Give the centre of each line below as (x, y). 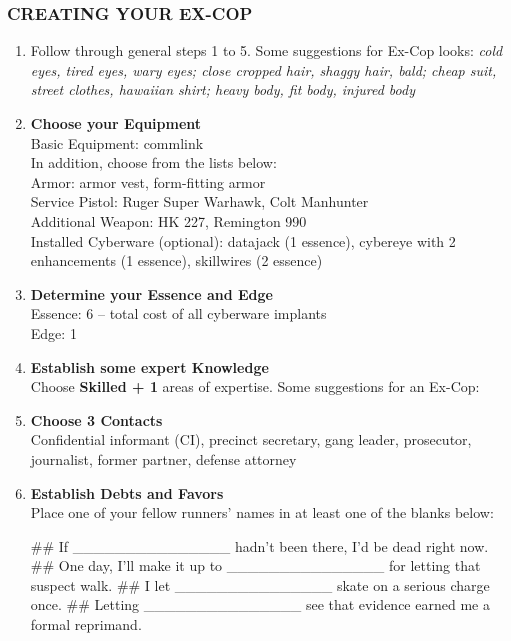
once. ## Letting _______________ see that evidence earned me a (260, 604)
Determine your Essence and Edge (151, 293)
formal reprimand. (86, 624)
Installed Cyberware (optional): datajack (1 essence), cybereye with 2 (243, 240)
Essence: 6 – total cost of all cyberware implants (178, 313)
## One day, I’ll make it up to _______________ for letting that (255, 565)
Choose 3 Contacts (96, 419)
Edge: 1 (53, 332)
